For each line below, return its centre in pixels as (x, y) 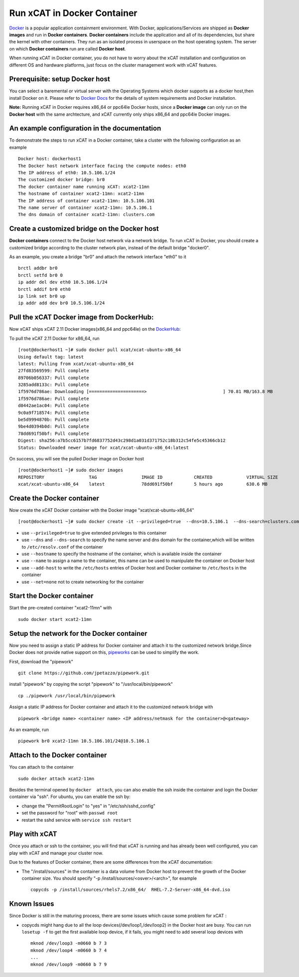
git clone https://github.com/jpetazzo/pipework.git (84, 673)
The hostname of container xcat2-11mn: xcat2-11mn (81, 194)
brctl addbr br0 (38, 268)
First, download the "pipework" (41, 661)
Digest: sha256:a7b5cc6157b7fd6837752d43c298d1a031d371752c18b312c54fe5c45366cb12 (122, 441)
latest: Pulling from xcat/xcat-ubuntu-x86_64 (76, 364)
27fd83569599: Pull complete (54, 371)
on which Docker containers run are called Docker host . (68, 49)
